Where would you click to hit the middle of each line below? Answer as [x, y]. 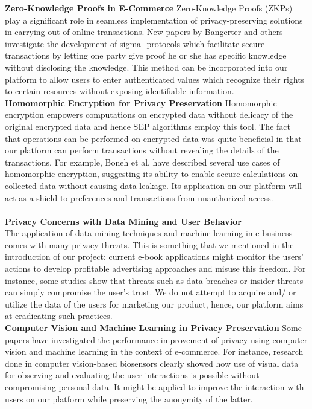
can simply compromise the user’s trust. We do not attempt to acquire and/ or [151, 292]
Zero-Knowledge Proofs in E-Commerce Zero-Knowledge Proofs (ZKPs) [149, 8]
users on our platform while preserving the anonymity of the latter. [129, 398]
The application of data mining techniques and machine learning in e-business [149, 233]
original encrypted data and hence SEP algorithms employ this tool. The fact [148, 126]
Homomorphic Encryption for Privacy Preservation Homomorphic [141, 102]
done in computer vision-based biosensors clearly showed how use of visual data [152, 363]
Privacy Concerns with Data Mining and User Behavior [123, 221]
